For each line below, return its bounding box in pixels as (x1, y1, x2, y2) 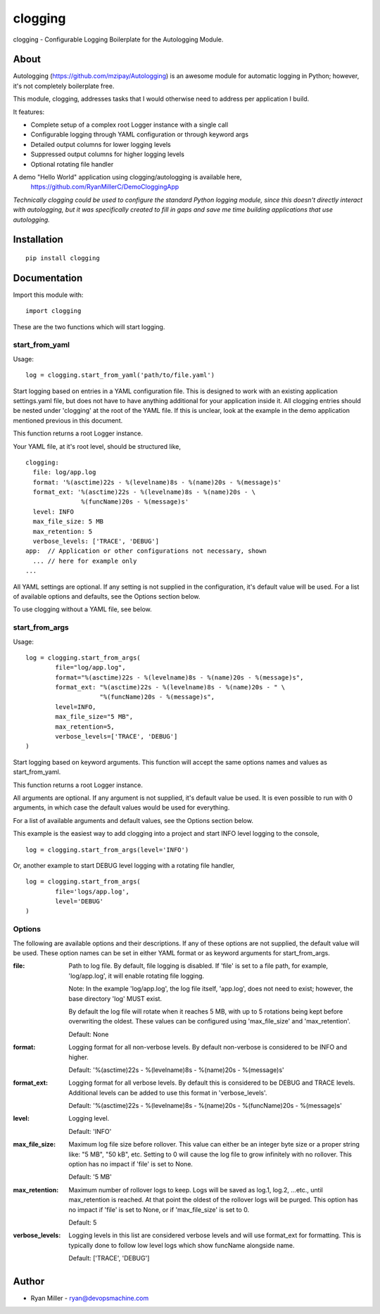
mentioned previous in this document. (13, 416, 123, 425)
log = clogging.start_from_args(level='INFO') (25, 846, 189, 854)
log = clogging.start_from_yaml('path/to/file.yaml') (25, 371, 215, 379)
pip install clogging (25, 254, 100, 262)
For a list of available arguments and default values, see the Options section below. (13, 816, 253, 824)
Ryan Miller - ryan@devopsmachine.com (30, 1294, 149, 1303)
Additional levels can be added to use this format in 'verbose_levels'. (68, 1088, 267, 1097)
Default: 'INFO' (68, 1127, 112, 1135)
